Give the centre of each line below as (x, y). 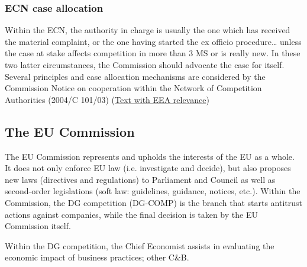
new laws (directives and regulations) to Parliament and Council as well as (140, 179)
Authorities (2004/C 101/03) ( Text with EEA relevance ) (107, 99)
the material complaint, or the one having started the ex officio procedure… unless (153, 41)
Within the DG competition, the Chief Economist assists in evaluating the (140, 245)
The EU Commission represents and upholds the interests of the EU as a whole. (150, 156)
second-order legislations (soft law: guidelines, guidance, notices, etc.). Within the (153, 191)
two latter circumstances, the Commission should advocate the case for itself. (145, 65)
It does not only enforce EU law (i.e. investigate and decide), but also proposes (148, 168)
